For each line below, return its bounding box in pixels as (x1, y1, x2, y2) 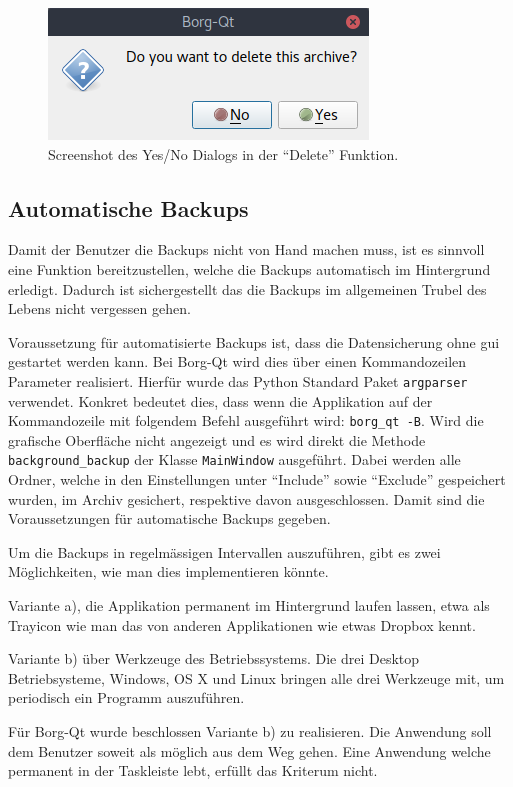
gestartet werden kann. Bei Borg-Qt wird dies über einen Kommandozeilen (8, 351, 467, 372)
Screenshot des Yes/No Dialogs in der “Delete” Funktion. (48, 143, 399, 164)
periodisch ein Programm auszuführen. (8, 687, 245, 708)
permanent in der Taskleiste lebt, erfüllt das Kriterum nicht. (8, 760, 378, 781)
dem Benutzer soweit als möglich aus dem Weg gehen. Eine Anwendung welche (8, 740, 491, 761)
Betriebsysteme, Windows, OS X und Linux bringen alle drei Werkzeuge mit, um (8, 667, 505, 688)
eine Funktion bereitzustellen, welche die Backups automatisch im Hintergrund (8, 258, 491, 279)
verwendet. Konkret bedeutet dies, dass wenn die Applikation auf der (8, 390, 433, 411)
